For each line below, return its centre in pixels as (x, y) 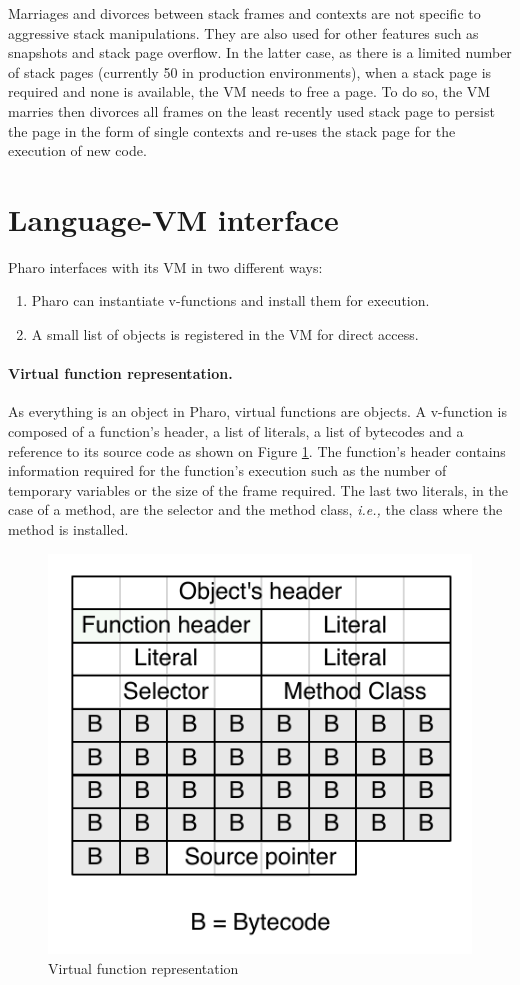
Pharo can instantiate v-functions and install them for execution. (230, 300)
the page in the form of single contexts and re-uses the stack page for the (232, 130)
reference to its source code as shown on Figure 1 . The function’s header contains (257, 450)
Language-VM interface (173, 218)
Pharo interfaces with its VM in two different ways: (165, 266)
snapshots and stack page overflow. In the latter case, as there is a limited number (260, 52)
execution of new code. (77, 150)
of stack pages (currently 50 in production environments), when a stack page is (250, 71)
